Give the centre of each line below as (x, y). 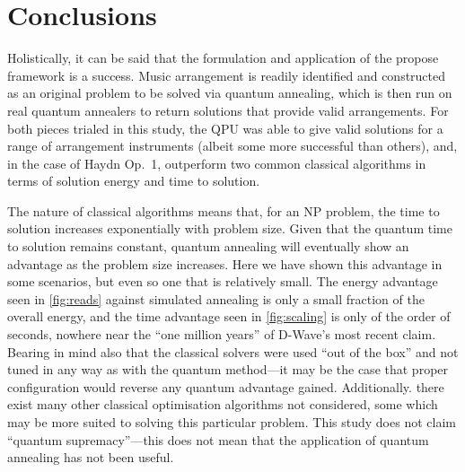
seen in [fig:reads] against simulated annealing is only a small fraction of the (216, 298)
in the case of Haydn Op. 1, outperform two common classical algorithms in (217, 163)
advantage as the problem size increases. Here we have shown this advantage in (225, 263)
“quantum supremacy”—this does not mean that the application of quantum (218, 439)
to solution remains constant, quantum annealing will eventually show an (208, 246)
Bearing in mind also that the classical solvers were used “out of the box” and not (233, 351)
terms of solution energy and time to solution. (134, 181)
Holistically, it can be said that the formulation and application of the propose (223, 58)
